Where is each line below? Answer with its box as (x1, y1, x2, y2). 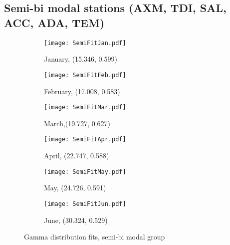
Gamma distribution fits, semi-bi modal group (24, 231, 165, 242)
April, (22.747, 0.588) (44, 150, 109, 160)
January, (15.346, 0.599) (44, 54, 117, 64)
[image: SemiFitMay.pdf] (44, 168, 126, 175)
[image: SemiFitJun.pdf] (44, 200, 126, 207)
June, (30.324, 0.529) (44, 214, 108, 225)
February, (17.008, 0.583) (44, 86, 120, 96)
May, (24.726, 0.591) (44, 182, 106, 193)
